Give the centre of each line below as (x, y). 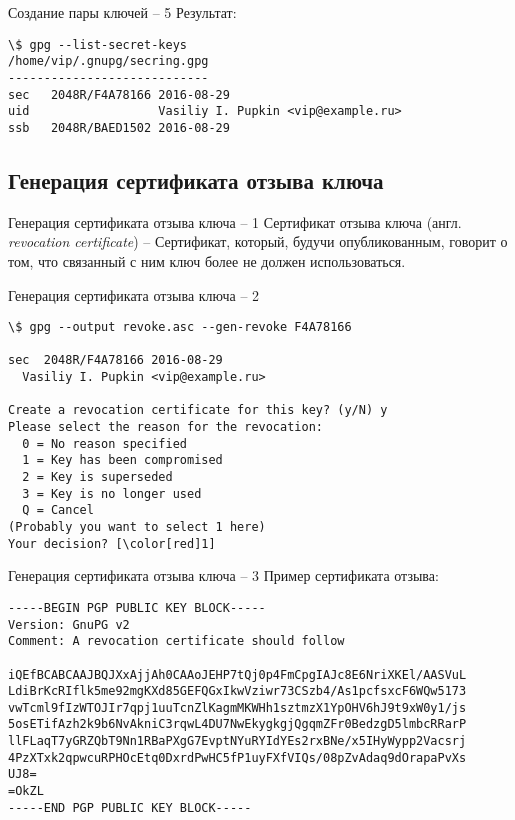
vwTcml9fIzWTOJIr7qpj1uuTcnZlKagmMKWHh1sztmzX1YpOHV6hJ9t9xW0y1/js (237, 707)
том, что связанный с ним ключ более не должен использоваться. (207, 260)
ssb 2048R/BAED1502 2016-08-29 (119, 127)
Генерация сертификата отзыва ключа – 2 (134, 294)
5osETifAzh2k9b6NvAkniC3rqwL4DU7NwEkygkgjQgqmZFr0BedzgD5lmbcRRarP (237, 724)
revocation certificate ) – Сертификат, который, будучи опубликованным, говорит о (258, 241)
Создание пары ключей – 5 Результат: (122, 12)
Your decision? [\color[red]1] (112, 543)
